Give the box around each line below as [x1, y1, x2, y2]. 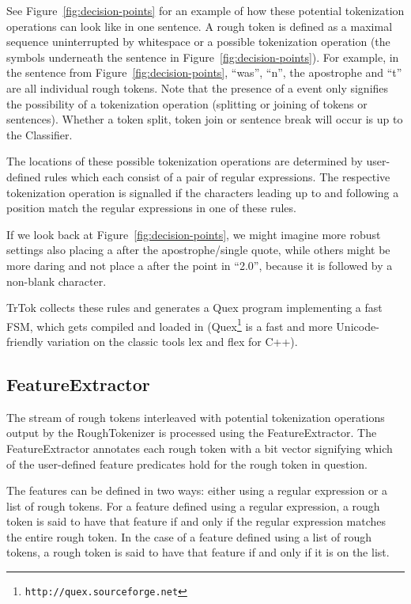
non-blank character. [6, 272, 107, 289]
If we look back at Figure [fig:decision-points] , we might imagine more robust [6, 226, 381, 242]
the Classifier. [6, 126, 73, 142]
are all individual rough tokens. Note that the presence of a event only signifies [6, 79, 389, 96]
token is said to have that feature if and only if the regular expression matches [6, 513, 386, 530]
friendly [6, 332, 43, 349]
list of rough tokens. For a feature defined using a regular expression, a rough [6, 497, 380, 514]
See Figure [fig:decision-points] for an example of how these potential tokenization [6, 2, 405, 18]
